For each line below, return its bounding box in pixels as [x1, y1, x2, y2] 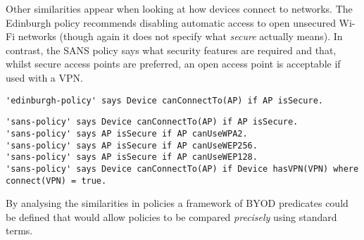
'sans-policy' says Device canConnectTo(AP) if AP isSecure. [6, 117, 299, 127]
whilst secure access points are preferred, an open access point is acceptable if [6, 56, 341, 71]
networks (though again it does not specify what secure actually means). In [18, 29, 343, 44]
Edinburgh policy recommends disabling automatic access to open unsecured [6, 15, 336, 30]
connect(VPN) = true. [6, 175, 107, 186]
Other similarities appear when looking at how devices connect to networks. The [6, 1, 353, 15]
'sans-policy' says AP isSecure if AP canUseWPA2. [6, 128, 248, 139]
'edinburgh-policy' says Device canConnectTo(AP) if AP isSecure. [6, 95, 324, 106]
